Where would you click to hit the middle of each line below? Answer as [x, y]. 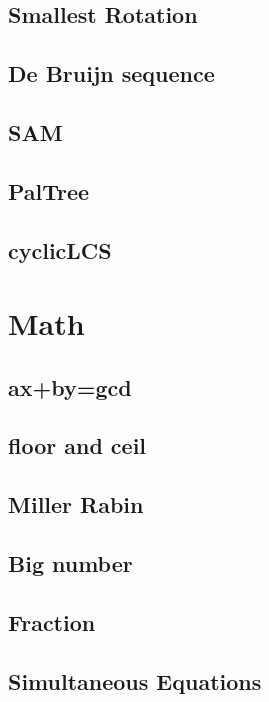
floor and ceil [77, 445]
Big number [70, 563]
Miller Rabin [76, 504]
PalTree [49, 190]
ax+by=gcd [70, 386]
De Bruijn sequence [111, 73]
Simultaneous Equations [135, 680]
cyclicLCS [60, 249]
